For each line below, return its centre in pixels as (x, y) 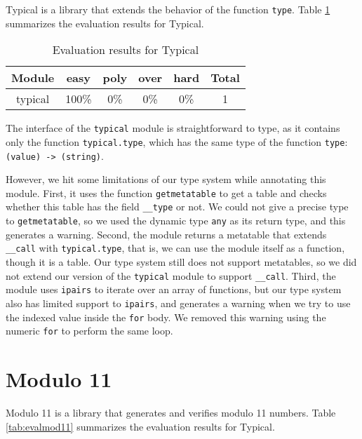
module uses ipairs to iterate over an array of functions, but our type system (174, 289)
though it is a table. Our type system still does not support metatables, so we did (181, 262)
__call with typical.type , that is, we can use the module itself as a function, (175, 248)
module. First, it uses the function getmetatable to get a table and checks (166, 193)
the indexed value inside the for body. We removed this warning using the (166, 317)
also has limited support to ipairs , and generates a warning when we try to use (178, 303)
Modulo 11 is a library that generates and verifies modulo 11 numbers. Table (171, 413)
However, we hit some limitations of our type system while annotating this (166, 179)
